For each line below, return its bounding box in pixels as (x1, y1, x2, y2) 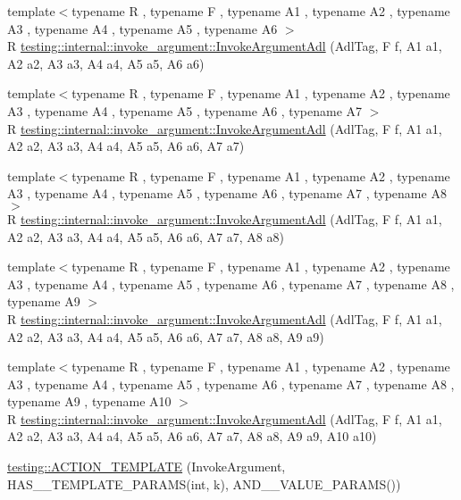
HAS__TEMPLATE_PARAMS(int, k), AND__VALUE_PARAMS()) (7, 474, 401, 493)
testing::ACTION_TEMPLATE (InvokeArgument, (7, 457, 286, 476)
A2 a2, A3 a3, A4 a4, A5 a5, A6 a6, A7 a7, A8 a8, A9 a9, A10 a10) (7, 427, 377, 446)
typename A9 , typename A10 (7, 392, 172, 411)
